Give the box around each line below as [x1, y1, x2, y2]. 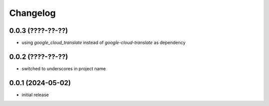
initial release [21, 92, 49, 98]
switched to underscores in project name [21, 65, 106, 72]
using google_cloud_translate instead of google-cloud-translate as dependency [21, 40, 186, 46]
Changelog [9, 7, 56, 18]
